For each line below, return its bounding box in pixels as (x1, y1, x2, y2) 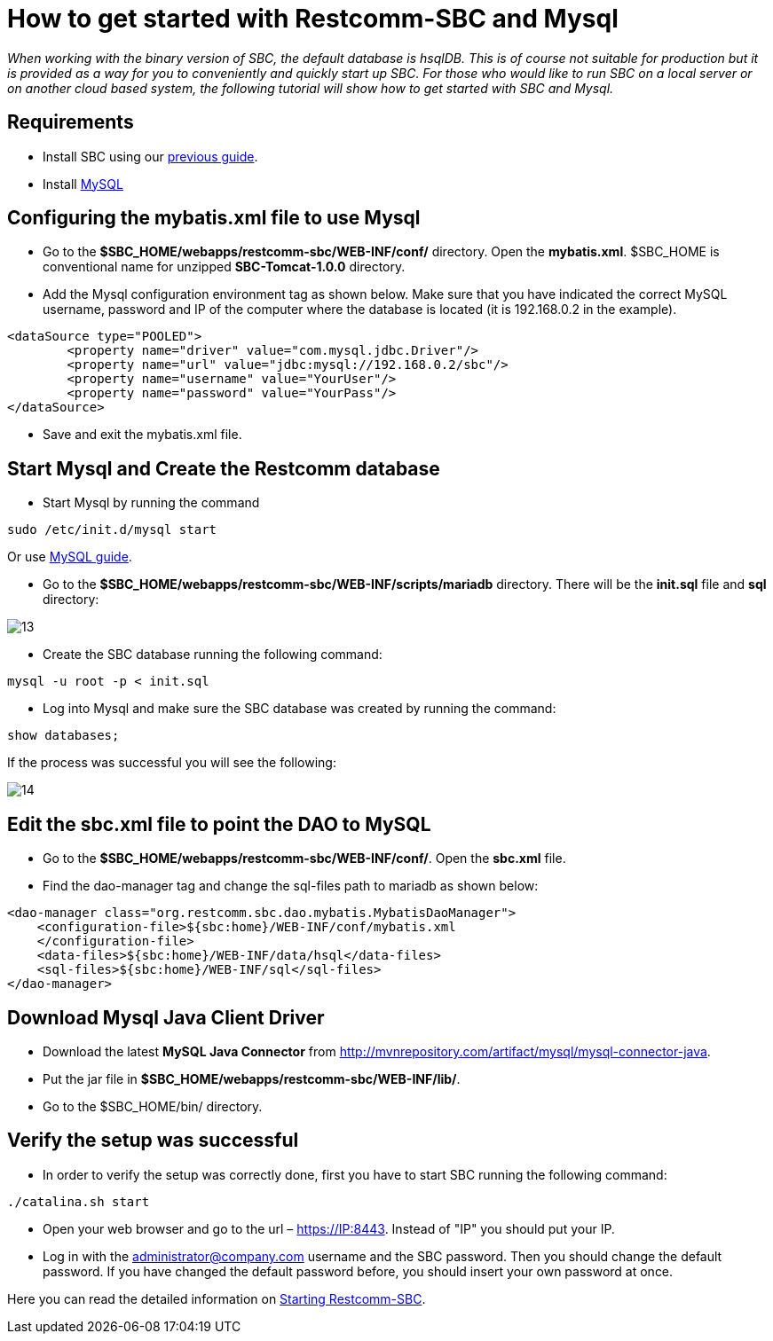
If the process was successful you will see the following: (7, 755, 336, 771)
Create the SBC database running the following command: (43, 647, 383, 663)
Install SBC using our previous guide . (43, 148, 258, 164)
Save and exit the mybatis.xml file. (43, 427, 242, 443)
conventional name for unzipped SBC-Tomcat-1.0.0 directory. (43, 259, 406, 275)
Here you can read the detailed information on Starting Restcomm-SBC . (7, 1290, 426, 1306)
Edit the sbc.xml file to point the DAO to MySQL (7, 812, 431, 835)
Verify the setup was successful (7, 1129, 299, 1152)
